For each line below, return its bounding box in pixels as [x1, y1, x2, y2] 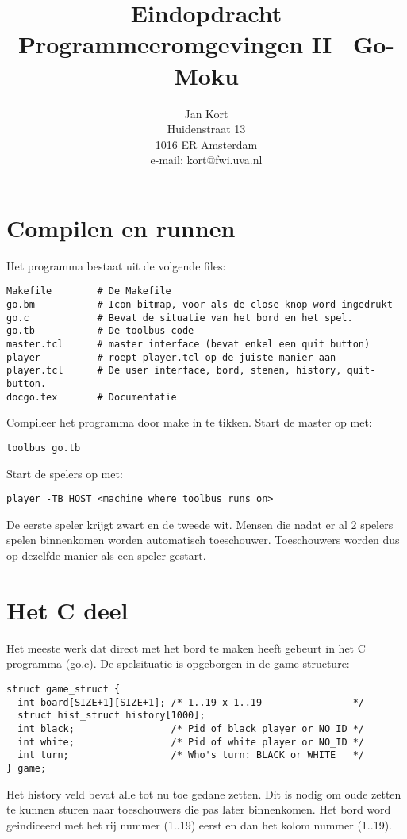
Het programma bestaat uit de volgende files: [6, 257, 226, 274]
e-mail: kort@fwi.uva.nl [150, 151, 263, 168]
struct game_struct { [6, 683, 121, 695]
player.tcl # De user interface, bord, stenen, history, [6, 365, 342, 377]
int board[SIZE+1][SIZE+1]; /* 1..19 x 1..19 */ [17, 696, 365, 708]
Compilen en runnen [6, 211, 236, 243]
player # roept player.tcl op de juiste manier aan [6, 351, 336, 363]
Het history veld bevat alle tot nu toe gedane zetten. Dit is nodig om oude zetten [6, 785, 401, 802]
